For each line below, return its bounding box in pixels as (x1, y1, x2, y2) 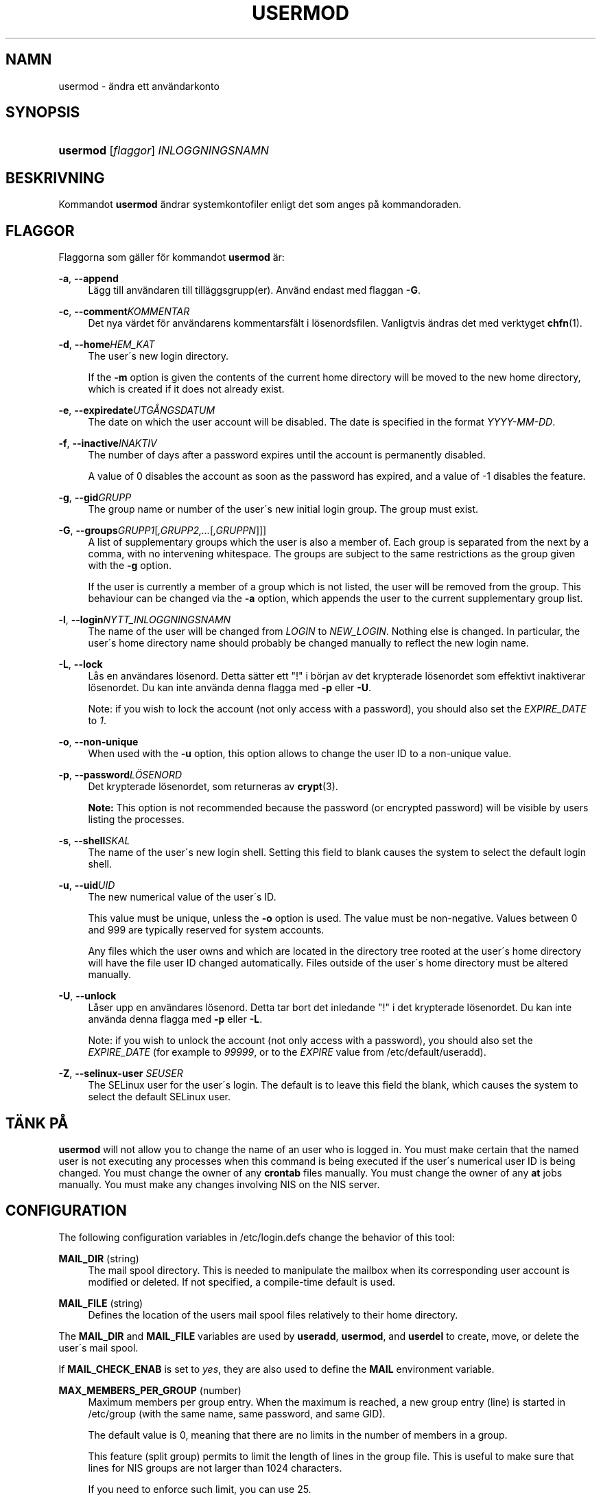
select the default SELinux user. (88, 1091, 231, 1103)
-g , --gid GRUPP (58, 491, 132, 504)
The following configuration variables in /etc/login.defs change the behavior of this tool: (58, 1231, 455, 1243)
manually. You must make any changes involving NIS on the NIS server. (58, 1178, 380, 1190)
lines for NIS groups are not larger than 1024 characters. (88, 1461, 342, 1474)
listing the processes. (88, 813, 185, 826)
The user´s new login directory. (88, 350, 229, 362)
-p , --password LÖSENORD (58, 769, 182, 781)
